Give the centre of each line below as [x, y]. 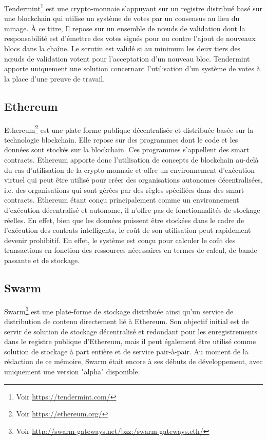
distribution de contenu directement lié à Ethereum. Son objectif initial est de [127, 321]
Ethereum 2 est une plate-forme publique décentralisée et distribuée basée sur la [129, 129]
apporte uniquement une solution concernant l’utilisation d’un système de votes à [132, 68]
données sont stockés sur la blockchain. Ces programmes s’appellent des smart [127, 149]
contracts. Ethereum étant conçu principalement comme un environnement [122, 200]
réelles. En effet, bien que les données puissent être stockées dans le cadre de [124, 220]
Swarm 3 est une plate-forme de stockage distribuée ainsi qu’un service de [119, 310]
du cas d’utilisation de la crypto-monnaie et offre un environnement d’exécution [129, 169]
